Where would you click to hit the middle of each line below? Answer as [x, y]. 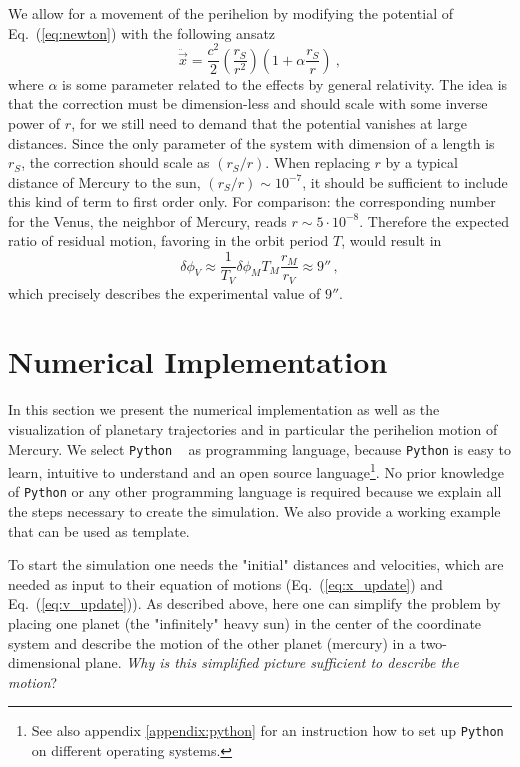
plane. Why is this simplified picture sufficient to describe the [272, 662]
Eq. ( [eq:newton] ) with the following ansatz [142, 32]
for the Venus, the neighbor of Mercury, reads [147, 220]
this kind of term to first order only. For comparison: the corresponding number [252, 201]
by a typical [421, 162]
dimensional [44, 662]
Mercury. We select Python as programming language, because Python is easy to [259, 448]
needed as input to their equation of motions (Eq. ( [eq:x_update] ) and [225, 583]
